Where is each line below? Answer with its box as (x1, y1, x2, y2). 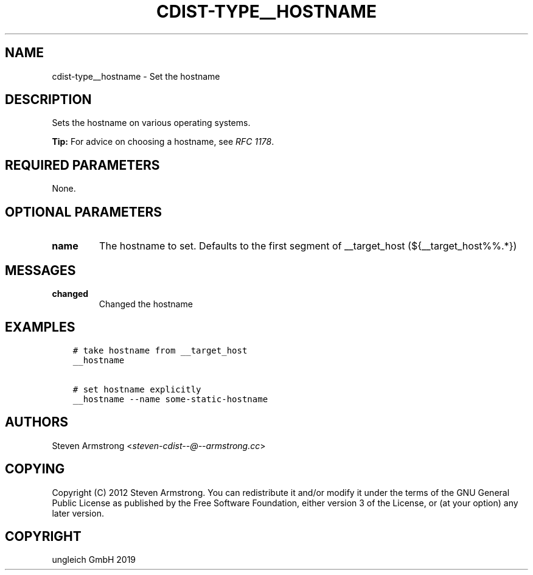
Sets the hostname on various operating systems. (52, 117, 251, 128)
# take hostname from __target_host (72, 345, 248, 355)
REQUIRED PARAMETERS (5, 157, 160, 173)
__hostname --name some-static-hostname (72, 394, 268, 404)
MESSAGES (5, 262, 76, 278)
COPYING (5, 461, 65, 477)
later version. (52, 507, 104, 518)
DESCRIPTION (5, 92, 92, 108)
